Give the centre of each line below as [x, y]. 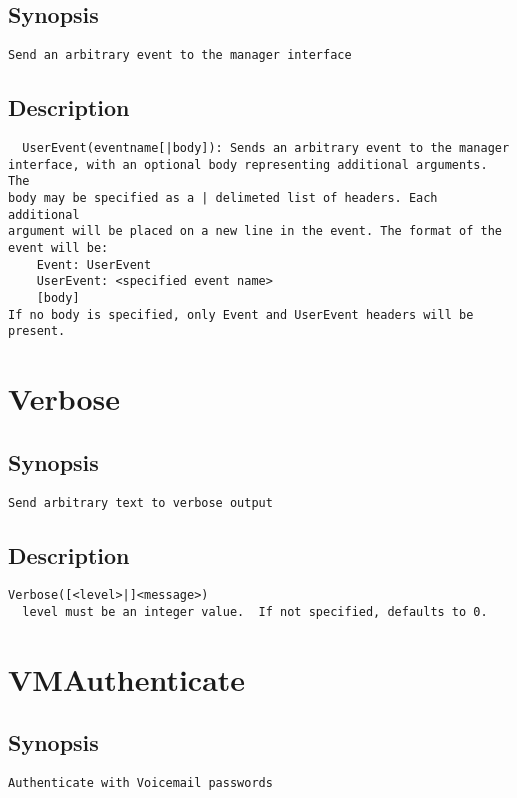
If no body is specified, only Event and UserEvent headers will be [241, 314]
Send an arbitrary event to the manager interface [180, 55]
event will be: [58, 248]
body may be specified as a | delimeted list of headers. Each [223, 198]
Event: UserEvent [94, 264]
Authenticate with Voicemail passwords [140, 783]
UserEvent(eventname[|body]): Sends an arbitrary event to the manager [266, 148]
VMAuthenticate [127, 678]
